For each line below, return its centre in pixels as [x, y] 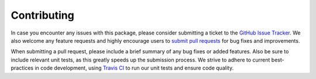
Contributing [42, 15]
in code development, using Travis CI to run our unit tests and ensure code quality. [134, 68]
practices [22, 68]
